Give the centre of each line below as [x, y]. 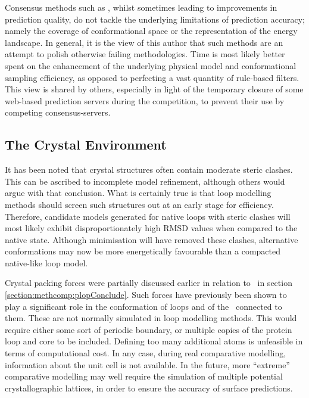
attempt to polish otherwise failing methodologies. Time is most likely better [145, 54]
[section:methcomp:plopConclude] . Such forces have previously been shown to [146, 295]
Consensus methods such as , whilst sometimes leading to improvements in [141, 7]
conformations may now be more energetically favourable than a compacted [143, 251]
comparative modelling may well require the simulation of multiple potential [144, 376]
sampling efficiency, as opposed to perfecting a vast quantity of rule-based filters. [152, 77]
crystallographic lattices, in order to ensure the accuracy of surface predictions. [149, 388]
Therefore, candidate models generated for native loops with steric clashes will [148, 216]
